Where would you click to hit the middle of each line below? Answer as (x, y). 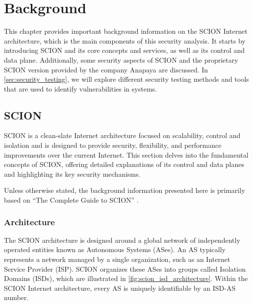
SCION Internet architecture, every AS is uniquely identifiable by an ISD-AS (120, 288)
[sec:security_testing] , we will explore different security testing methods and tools (126, 79)
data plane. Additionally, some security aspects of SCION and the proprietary (121, 59)
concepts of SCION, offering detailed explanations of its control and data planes (124, 164)
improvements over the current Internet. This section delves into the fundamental (126, 154)
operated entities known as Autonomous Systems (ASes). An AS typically (115, 249)
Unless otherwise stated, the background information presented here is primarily (125, 190)
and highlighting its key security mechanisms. (72, 174)
